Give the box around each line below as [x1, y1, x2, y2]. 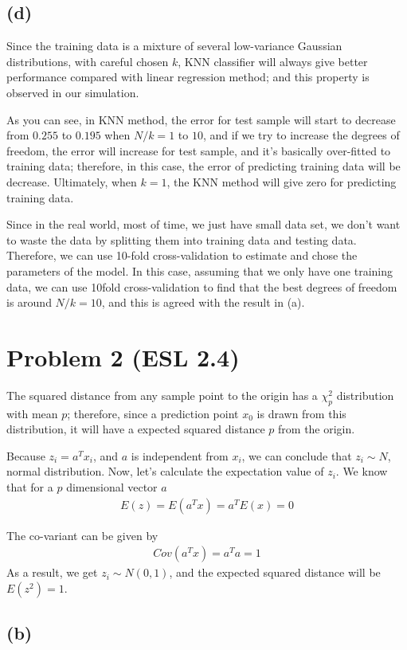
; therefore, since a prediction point [67, 405, 239, 421]
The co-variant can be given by [6, 527, 158, 543]
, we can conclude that [241, 447, 352, 464]
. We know [335, 463, 388, 480]
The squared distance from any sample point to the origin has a [6, 386, 318, 403]
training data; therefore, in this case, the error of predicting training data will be [6, 158, 401, 174]
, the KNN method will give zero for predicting [166, 173, 397, 190]
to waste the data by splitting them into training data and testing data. [6, 231, 357, 248]
